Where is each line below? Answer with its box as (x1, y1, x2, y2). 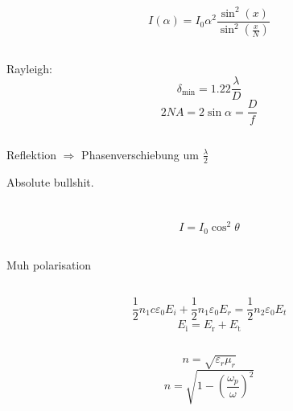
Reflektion (6, 146, 57, 162)
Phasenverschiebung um (81, 146, 199, 162)
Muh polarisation (6, 257, 92, 273)
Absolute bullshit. (6, 173, 94, 190)
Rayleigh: (6, 60, 52, 76)
